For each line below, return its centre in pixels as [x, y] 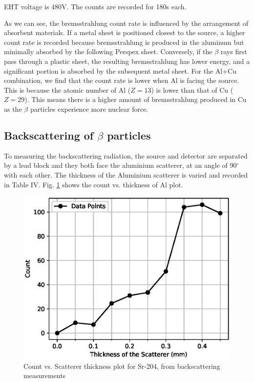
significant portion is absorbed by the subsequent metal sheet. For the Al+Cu [120, 70]
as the [13, 109]
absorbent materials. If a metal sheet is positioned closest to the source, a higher [125, 32]
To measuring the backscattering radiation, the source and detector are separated [126, 155]
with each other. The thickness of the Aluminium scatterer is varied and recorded [126, 174]
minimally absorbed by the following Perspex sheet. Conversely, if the [108, 51]
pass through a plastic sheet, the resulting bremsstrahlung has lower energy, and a [127, 61]
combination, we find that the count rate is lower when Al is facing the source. [122, 80]
